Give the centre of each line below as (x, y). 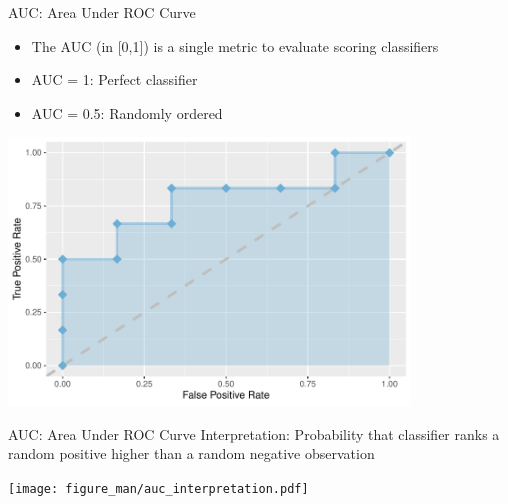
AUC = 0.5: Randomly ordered (127, 112)
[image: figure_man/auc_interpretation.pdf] (158, 488)
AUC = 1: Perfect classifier (114, 79)
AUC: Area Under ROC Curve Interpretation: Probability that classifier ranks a (254, 433)
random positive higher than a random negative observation (191, 453)
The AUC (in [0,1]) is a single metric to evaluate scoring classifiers (235, 45)
